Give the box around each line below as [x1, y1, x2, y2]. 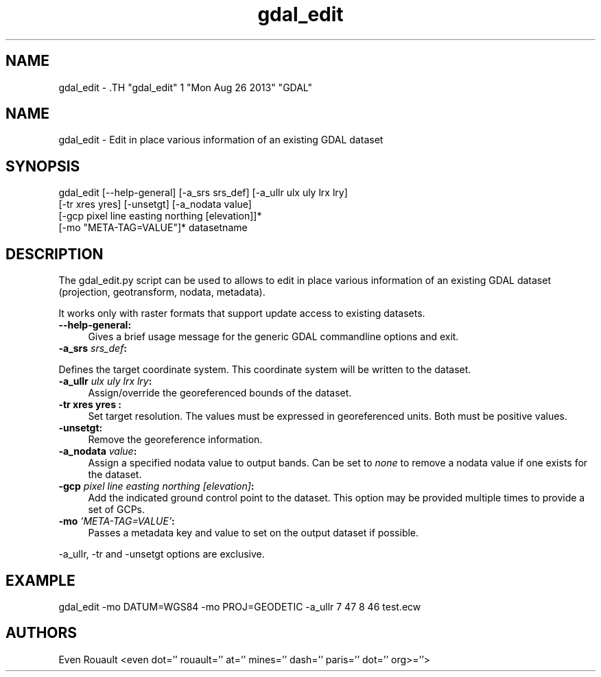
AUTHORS [5, 624, 78, 642]
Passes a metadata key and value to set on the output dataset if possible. [88, 527, 419, 539]
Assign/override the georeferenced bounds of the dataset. [88, 387, 352, 399]
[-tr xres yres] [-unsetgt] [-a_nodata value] [58, 198, 252, 211]
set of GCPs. [88, 503, 145, 516]
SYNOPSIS [5, 157, 80, 175]
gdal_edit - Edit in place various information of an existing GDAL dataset [58, 134, 384, 146]
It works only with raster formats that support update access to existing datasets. [58, 307, 425, 320]
